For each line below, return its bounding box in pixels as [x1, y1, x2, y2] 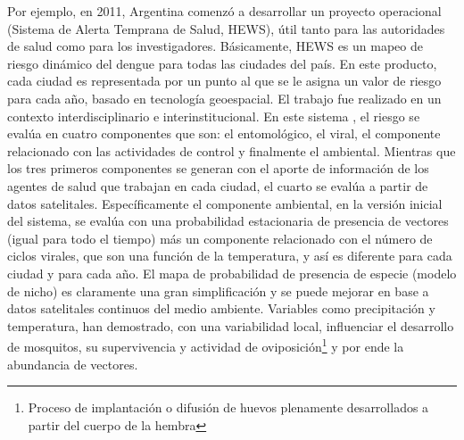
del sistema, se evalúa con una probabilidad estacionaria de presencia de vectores [7, 212, 449, 230]
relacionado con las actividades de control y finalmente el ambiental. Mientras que [7, 141, 456, 160]
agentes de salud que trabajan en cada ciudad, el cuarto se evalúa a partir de [7, 176, 428, 195]
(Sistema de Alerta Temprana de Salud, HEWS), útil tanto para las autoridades [7, 19, 445, 37]
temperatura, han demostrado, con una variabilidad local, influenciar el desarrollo [7, 316, 454, 335]
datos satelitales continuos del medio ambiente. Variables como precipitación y [7, 299, 435, 318]
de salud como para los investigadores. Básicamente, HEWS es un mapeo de [7, 37, 423, 55]
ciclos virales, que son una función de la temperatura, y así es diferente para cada [7, 246, 452, 265]
